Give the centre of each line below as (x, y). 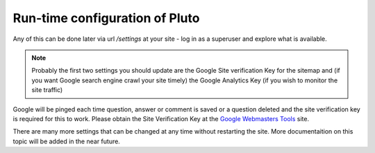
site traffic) (47, 90)
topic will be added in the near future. (67, 141)
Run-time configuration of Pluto (106, 18)
